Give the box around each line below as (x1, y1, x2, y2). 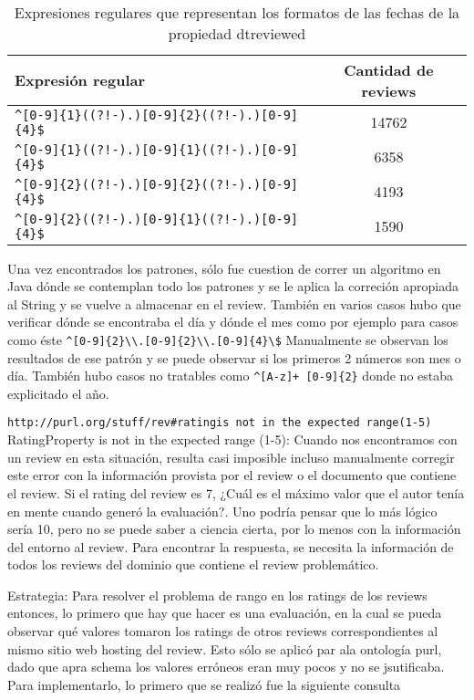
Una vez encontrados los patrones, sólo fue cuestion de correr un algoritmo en (7, 258, 441, 277)
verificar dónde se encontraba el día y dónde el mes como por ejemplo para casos (7, 312, 459, 331)
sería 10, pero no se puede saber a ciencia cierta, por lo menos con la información (7, 519, 461, 538)
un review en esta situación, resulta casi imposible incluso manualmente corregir (7, 447, 455, 466)
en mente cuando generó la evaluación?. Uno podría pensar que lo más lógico (7, 501, 438, 520)
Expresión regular (15, 69, 146, 91)
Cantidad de (344, 58, 434, 80)
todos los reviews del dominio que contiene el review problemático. (7, 555, 379, 574)
